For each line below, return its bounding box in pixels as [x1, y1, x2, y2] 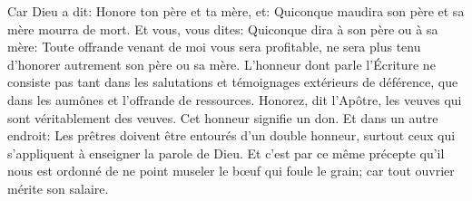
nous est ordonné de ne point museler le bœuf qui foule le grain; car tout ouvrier [7, 161, 455, 180]
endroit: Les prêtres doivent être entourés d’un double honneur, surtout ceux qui [7, 126, 456, 145]
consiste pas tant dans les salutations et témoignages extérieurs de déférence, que [7, 72, 458, 91]
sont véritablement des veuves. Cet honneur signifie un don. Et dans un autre [7, 108, 438, 127]
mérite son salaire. [7, 178, 109, 197]
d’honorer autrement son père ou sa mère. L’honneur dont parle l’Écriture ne [7, 54, 436, 73]
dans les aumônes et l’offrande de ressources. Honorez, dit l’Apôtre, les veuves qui [7, 90, 462, 109]
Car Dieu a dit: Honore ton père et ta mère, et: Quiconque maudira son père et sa [7, 2, 465, 20]
